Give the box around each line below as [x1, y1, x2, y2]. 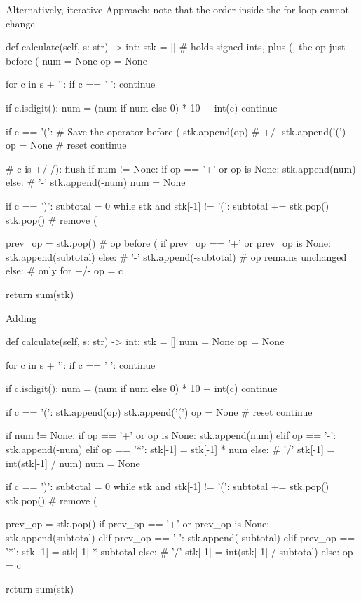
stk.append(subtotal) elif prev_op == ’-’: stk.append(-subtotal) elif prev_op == [6, 530, 355, 545]
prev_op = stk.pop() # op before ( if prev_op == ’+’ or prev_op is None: [6, 236, 331, 250]
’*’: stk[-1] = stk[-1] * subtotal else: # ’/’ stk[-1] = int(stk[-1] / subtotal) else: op [6, 543, 353, 558]
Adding [6, 310, 37, 325]
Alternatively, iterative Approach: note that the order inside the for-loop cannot [6, 2, 349, 16]
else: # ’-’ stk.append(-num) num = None [6, 175, 186, 189]
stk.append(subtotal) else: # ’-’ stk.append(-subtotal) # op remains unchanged [6, 249, 347, 264]
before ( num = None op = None [6, 53, 147, 67]
